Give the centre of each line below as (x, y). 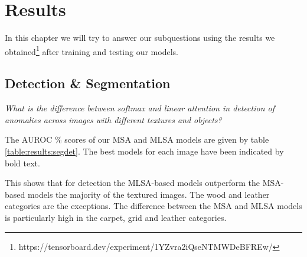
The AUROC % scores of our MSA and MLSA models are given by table (137, 139)
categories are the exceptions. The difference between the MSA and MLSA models (153, 206)
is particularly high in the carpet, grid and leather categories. (116, 217)
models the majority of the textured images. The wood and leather (148, 194)
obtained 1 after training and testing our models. (92, 50)
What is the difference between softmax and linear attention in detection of (140, 108)
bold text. (22, 163)
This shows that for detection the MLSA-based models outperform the (132, 183)
